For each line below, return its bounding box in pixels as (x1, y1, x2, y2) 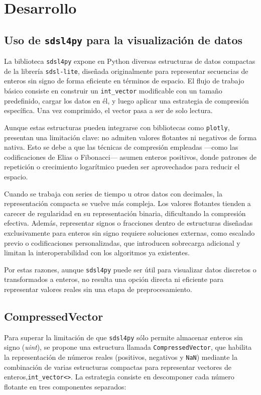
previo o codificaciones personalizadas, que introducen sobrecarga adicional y (4, 237, 240, 248)
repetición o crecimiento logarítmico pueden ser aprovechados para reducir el (4, 161, 240, 172)
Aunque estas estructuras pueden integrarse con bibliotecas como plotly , (4, 122, 230, 132)
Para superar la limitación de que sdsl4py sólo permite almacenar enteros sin (4, 332, 243, 342)
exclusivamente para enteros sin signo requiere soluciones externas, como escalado (4, 227, 255, 238)
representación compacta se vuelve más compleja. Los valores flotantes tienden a (4, 198, 251, 209)
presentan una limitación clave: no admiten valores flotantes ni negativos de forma (4, 132, 257, 142)
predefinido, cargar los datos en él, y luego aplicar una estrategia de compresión (4, 95, 249, 106)
